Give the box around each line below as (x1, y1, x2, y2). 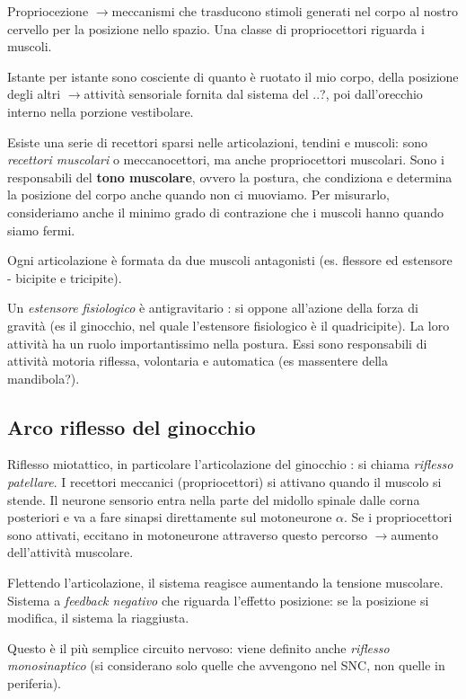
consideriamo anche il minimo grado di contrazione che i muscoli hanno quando (7, 202, 444, 221)
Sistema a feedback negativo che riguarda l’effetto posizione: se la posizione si (7, 590, 429, 609)
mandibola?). (7, 368, 80, 387)
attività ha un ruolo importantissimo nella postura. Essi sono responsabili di (7, 333, 427, 352)
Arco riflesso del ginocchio (7, 412, 256, 440)
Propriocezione (7, 2, 89, 20)
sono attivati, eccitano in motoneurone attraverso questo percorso (7, 525, 368, 544)
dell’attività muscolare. (7, 543, 134, 562)
